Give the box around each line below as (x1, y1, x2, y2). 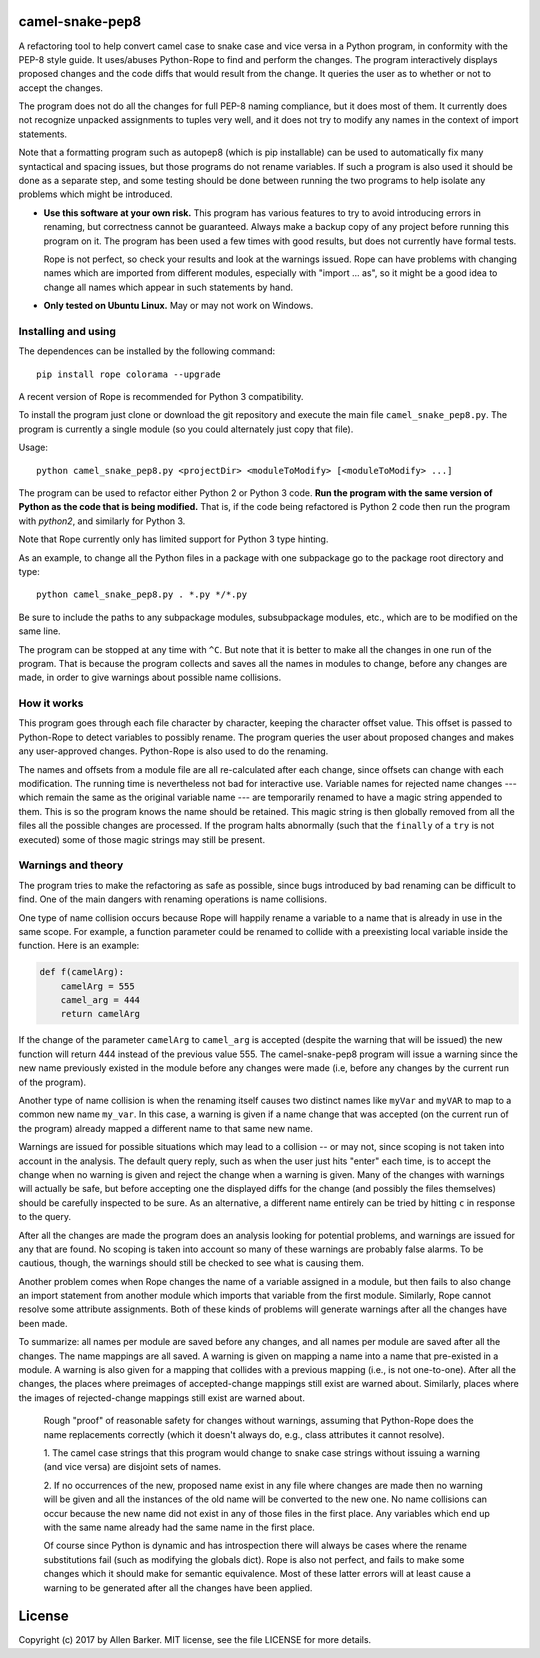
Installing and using (18, 324, 117, 338)
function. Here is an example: (18, 940, 140, 952)
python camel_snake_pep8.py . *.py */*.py (36, 589, 248, 600)
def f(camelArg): (39, 966, 125, 978)
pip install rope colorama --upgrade (36, 368, 222, 380)
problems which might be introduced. (18, 188, 174, 200)
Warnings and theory (18, 858, 124, 872)
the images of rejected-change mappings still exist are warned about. (18, 1391, 305, 1404)
